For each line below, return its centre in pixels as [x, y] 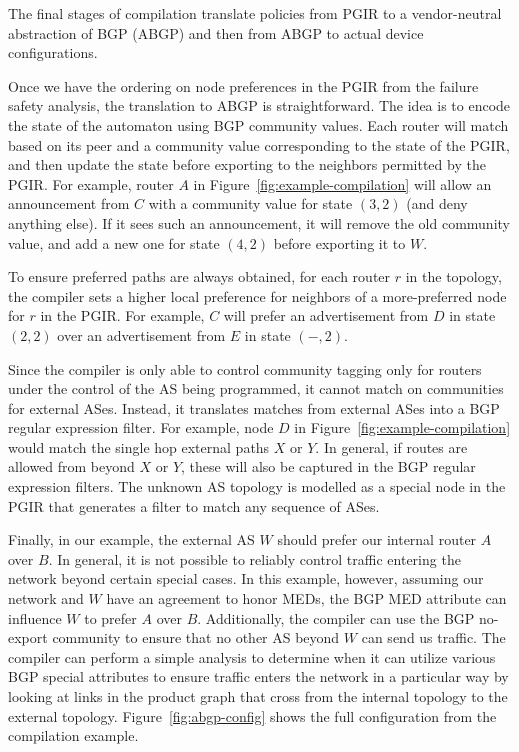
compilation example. [73, 735]
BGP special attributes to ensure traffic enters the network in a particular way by [258, 676]
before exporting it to [339, 242]
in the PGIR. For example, [122, 315]
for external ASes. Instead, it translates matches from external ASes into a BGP [254, 407]
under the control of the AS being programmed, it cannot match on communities [256, 388]
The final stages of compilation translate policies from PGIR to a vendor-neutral [255, 13]
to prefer [110, 617]
